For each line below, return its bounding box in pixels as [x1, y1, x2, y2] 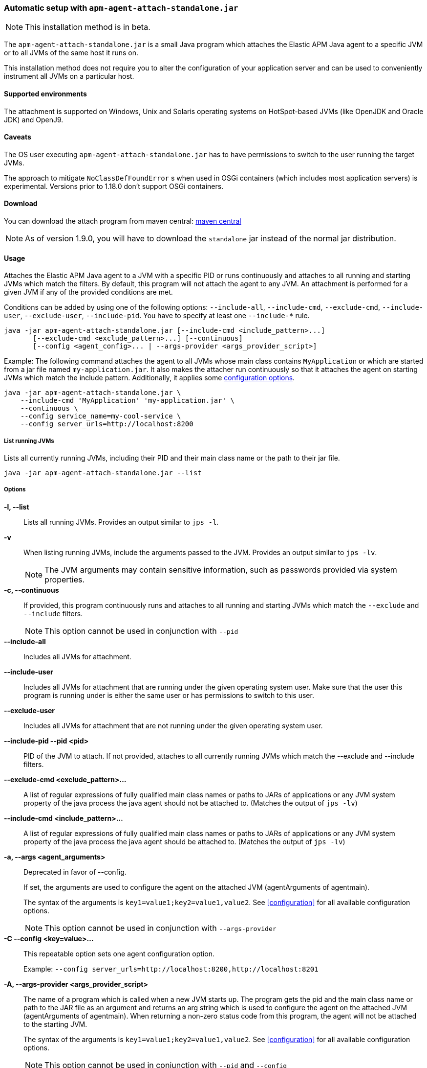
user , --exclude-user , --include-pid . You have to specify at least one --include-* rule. [4, 311, 310, 320]
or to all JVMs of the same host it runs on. [4, 48, 139, 57]
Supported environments [4, 89, 87, 98]
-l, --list [4, 502, 29, 511]
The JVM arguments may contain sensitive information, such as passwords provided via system [44, 564, 397, 575]
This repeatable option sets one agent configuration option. [23, 949, 215, 958]
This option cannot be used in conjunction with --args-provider [44, 923, 277, 933]
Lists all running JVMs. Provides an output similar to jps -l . [23, 517, 219, 526]
